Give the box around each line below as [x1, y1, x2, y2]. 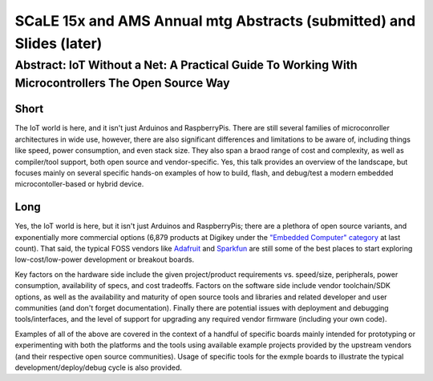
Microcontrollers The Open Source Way [14, 76, 230, 90]
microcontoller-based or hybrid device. [14, 179, 144, 189]
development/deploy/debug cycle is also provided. [14, 363, 182, 372]
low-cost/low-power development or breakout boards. [14, 255, 195, 264]
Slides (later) [14, 34, 103, 52]
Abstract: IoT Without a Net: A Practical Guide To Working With [14, 58, 358, 72]
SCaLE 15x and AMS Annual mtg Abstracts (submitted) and [14, 12, 416, 30]
